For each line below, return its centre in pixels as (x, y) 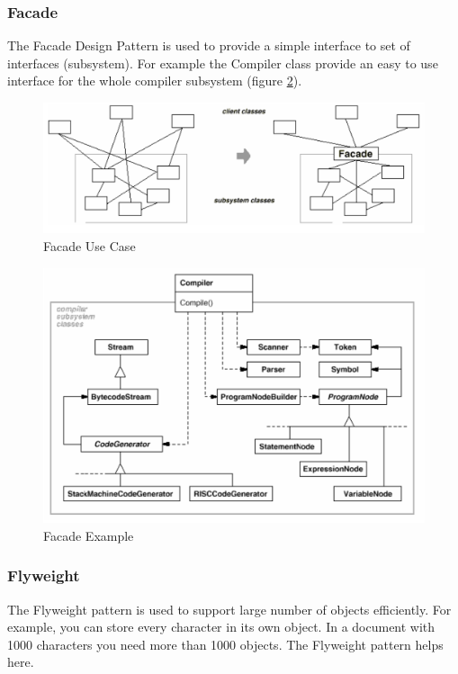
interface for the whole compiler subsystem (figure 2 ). (155, 81)
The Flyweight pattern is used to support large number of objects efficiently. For (229, 609)
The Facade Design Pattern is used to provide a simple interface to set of (209, 45)
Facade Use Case (90, 245)
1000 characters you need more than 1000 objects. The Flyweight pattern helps (225, 644)
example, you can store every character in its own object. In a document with (221, 627)
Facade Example (89, 535)
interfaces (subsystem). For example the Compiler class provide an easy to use (223, 63)
